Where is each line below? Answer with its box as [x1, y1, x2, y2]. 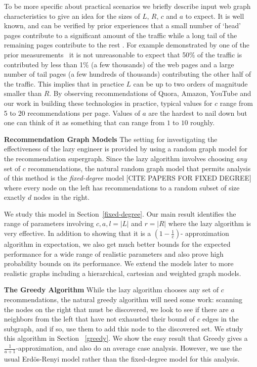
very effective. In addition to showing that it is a [4, 228, 151, 238]
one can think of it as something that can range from [4, 117, 165, 128]
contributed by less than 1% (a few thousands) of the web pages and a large [4, 59, 234, 69]
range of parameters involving [4, 218, 94, 229]
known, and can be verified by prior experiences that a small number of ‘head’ [4, 20, 241, 31]
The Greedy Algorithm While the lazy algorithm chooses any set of [4, 284, 219, 295]
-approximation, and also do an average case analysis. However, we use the [16, 343, 242, 353]
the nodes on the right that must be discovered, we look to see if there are [4, 304, 229, 314]
